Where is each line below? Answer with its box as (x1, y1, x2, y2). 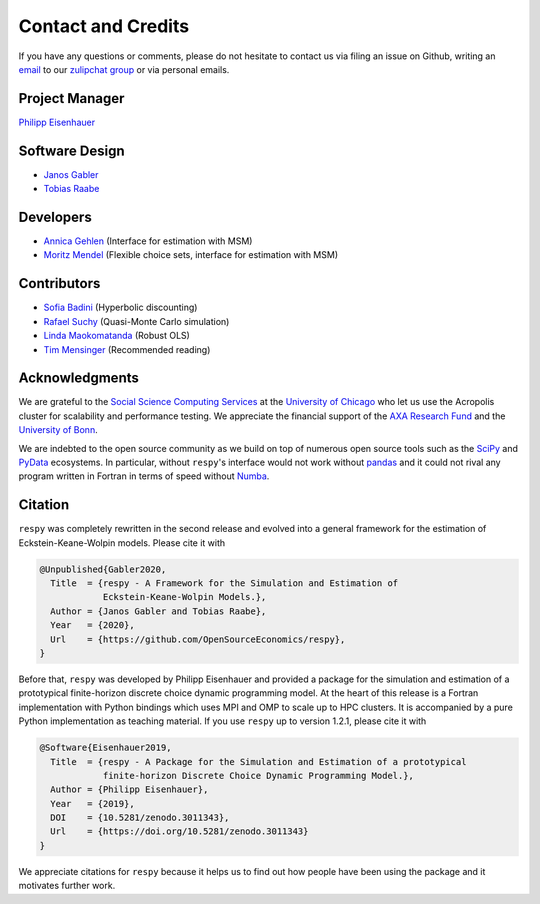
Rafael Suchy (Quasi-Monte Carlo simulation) (43, 315, 230, 327)
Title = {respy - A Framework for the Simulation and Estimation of (50, 578, 399, 589)
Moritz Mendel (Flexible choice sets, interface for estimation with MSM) (43, 249, 339, 261)
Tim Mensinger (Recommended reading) (43, 343, 211, 355)
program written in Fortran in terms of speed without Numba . (18, 470, 270, 482)
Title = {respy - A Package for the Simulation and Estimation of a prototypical (50, 756, 467, 767)
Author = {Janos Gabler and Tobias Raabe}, (50, 605, 267, 617)
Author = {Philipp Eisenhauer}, (50, 784, 209, 795)
